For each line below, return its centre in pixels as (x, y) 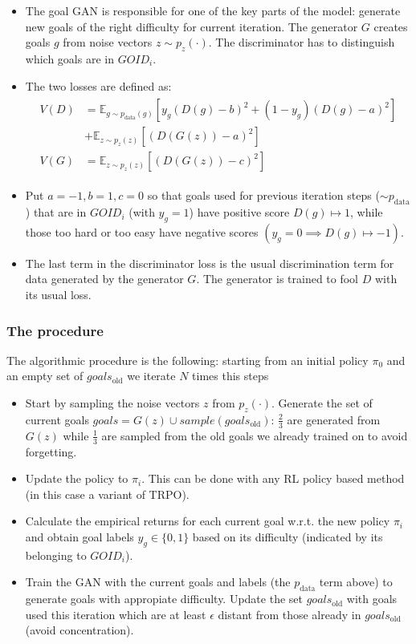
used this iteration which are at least (116, 614)
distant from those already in (290, 614)
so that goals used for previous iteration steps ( (263, 195)
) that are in (56, 212)
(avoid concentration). (80, 630)
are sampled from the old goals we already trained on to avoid (255, 435)
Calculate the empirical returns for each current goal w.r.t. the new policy (208, 521)
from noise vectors (108, 42)
